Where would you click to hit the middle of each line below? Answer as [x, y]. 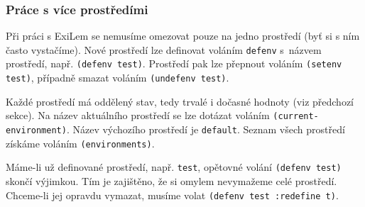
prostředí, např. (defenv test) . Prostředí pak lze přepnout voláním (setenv [174, 63]
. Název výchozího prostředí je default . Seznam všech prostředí [206, 129]
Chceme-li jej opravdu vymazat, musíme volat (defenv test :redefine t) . [172, 195]
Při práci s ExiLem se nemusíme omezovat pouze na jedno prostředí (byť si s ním [183, 36]
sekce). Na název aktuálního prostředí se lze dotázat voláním [138, 115]
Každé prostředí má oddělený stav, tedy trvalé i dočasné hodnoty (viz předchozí [180, 101]
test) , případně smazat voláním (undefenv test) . [118, 78]
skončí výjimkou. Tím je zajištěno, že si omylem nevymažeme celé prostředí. [171, 181]
